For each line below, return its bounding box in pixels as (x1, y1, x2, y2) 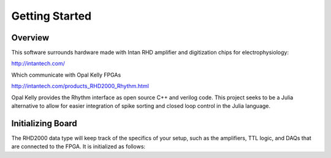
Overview (11, 32, 50, 43)
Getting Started (11, 9, 92, 23)
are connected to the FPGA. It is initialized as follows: (11, 143, 146, 150)
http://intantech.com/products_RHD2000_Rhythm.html (11, 83, 150, 90)
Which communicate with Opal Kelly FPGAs (11, 71, 121, 78)
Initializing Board (11, 118, 78, 129)
